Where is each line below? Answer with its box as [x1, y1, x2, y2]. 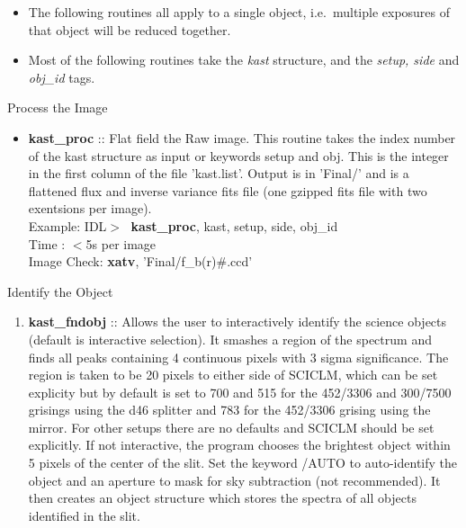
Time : [28, 234, 66, 253]
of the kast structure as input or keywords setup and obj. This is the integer [28, 146, 449, 165]
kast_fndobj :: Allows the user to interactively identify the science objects [28, 312, 447, 331]
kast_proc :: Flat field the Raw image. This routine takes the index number [28, 128, 456, 147]
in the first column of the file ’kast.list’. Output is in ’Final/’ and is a [28, 164, 409, 183]
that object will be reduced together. [28, 20, 231, 39]
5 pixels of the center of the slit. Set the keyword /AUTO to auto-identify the [28, 453, 458, 472]
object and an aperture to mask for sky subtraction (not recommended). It [28, 470, 441, 489]
